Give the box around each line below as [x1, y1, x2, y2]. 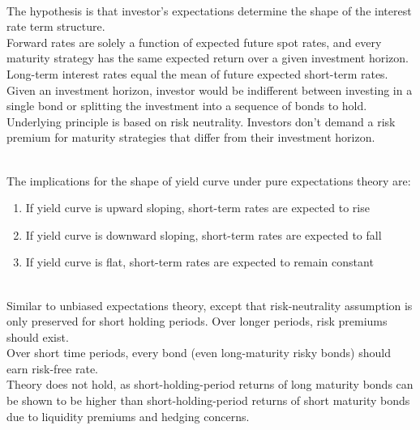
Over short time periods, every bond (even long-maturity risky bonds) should [6, 344, 391, 361]
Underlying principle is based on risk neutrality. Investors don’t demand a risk [6, 113, 396, 130]
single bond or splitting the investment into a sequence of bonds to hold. [6, 97, 367, 114]
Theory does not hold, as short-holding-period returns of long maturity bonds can [6, 376, 414, 393]
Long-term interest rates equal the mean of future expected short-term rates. [6, 65, 388, 82]
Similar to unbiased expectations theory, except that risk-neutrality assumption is [6, 296, 413, 313]
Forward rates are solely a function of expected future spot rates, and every [6, 33, 382, 50]
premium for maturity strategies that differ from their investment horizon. [6, 129, 375, 146]
